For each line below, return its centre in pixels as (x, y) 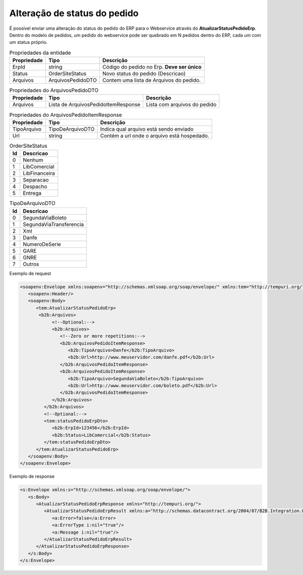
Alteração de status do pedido (74, 13)
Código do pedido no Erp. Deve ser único (152, 67)
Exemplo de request (30, 273)
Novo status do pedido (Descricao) (144, 74)
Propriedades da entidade (40, 53)
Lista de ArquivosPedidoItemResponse (95, 104)
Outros (31, 264)
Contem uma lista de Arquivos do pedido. (151, 80)
